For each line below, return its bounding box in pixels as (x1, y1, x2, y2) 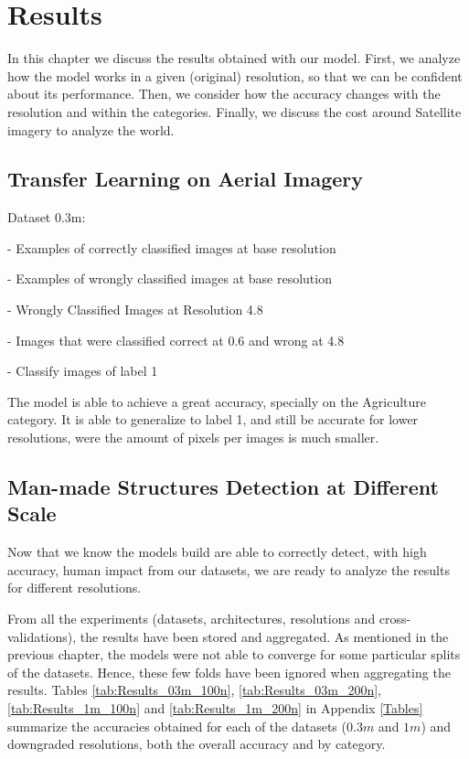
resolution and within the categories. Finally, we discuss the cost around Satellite (7, 102, 462, 121)
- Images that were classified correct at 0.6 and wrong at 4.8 (7, 330, 345, 349)
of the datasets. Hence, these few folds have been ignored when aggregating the (7, 662, 451, 681)
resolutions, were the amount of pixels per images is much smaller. (7, 428, 379, 447)
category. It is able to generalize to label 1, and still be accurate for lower (7, 410, 419, 429)
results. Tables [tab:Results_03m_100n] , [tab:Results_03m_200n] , (7, 680, 381, 700)
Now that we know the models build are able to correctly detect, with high (7, 542, 427, 561)
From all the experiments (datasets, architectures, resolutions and (7, 609, 376, 628)
